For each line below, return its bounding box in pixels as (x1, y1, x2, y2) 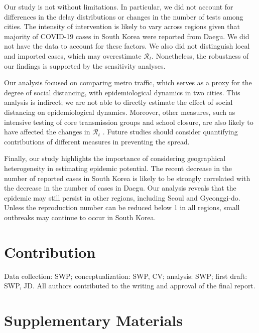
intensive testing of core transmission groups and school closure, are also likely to (4, 116, 253, 127)
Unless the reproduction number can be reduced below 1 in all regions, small (4, 202, 240, 213)
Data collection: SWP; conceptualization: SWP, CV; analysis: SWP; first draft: (4, 270, 247, 281)
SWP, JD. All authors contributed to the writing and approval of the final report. (4, 280, 255, 291)
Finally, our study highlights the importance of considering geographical (4, 153, 226, 163)
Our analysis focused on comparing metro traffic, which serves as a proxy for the (4, 77, 252, 88)
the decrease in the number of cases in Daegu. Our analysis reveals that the (4, 183, 236, 193)
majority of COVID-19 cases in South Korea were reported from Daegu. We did (4, 31, 249, 41)
